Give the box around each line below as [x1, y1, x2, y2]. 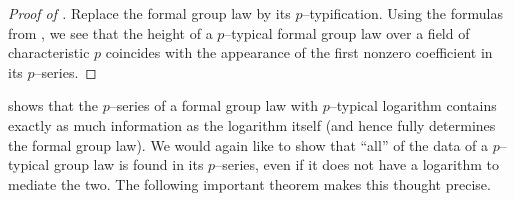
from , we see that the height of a [8, 22, 213, 43]
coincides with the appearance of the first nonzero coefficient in [105, 42, 493, 63]
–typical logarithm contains [329, 95, 497, 116]
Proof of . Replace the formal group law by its [8, 3, 291, 23]
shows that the [8, 95, 98, 116]
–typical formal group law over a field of [224, 22, 470, 43]
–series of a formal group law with [109, 95, 319, 116]
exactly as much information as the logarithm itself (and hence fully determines [8, 114, 496, 135]
